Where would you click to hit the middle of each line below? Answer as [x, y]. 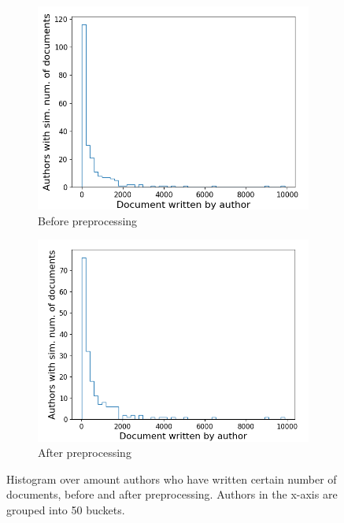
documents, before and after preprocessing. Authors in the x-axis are [172, 494]
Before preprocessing [88, 220]
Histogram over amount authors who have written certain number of [172, 478]
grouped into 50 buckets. [66, 509]
